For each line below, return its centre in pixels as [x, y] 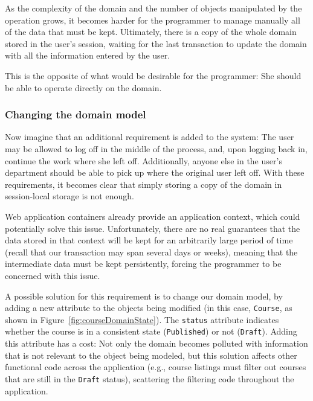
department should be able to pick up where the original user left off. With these [155, 172]
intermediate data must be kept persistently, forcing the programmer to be [143, 264]
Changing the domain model [76, 114]
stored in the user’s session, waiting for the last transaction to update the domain [156, 43]
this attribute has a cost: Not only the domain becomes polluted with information [156, 343]
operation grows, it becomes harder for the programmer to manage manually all [153, 20]
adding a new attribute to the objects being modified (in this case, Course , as [149, 308]
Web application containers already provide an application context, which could [153, 216]
